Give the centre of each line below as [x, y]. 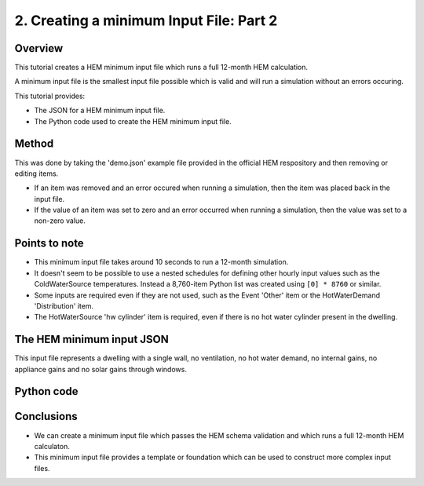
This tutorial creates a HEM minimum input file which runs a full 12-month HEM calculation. [161, 68]
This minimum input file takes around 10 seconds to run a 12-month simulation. [161, 262]
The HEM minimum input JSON [91, 340]
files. [42, 468]
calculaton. [52, 446]
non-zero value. [60, 221]
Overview [39, 48]
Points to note [49, 243]
